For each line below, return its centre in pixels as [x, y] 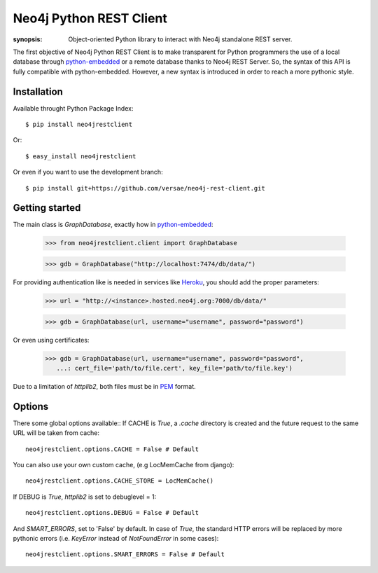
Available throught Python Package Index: [73, 108]
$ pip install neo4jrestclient [79, 125]
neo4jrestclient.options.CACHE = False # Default [112, 449]
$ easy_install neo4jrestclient [81, 156]
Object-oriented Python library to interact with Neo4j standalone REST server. [180, 39]
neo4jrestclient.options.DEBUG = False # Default [112, 513]
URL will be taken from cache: [56, 433]
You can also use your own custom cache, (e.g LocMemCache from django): [124, 465]
